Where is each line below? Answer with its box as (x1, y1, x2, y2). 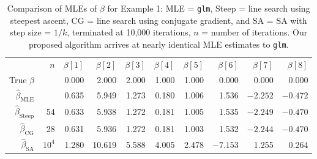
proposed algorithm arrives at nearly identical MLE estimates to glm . (28, 37, 289, 50)
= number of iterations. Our (201, 26, 308, 39)
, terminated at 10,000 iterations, (67, 26, 191, 39)
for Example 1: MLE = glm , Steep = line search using (107, 2, 310, 14)
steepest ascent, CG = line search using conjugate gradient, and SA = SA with (10, 13, 307, 26)
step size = (10, 26, 51, 39)
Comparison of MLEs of (7, 2, 97, 14)
